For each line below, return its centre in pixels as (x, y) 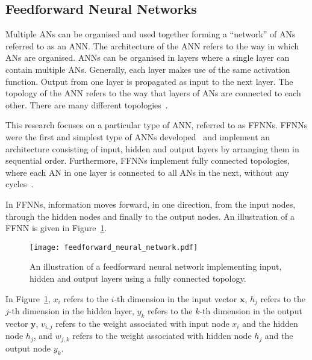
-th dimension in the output (251, 311)
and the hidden (270, 323)
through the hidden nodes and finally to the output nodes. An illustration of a (150, 216)
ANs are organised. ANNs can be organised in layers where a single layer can (148, 57)
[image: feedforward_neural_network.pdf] (114, 247)
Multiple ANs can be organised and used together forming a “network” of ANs (151, 34)
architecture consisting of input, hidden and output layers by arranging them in (152, 148)
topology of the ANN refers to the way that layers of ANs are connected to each (153, 93)
